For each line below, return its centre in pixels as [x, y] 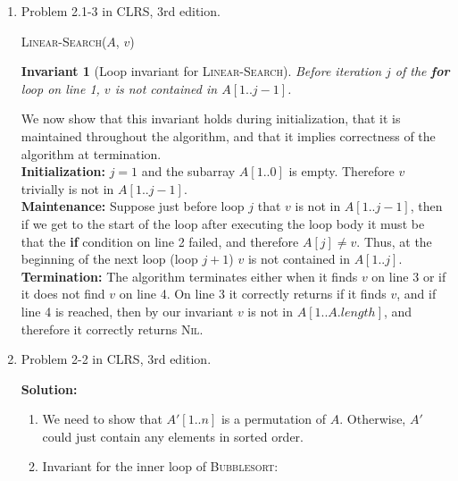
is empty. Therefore [341, 171]
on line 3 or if [409, 276]
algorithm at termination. [91, 153]
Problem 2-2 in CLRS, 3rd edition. [116, 359]
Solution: [49, 388]
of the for [422, 71]
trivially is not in [67, 188]
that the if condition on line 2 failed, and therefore [160, 241]
